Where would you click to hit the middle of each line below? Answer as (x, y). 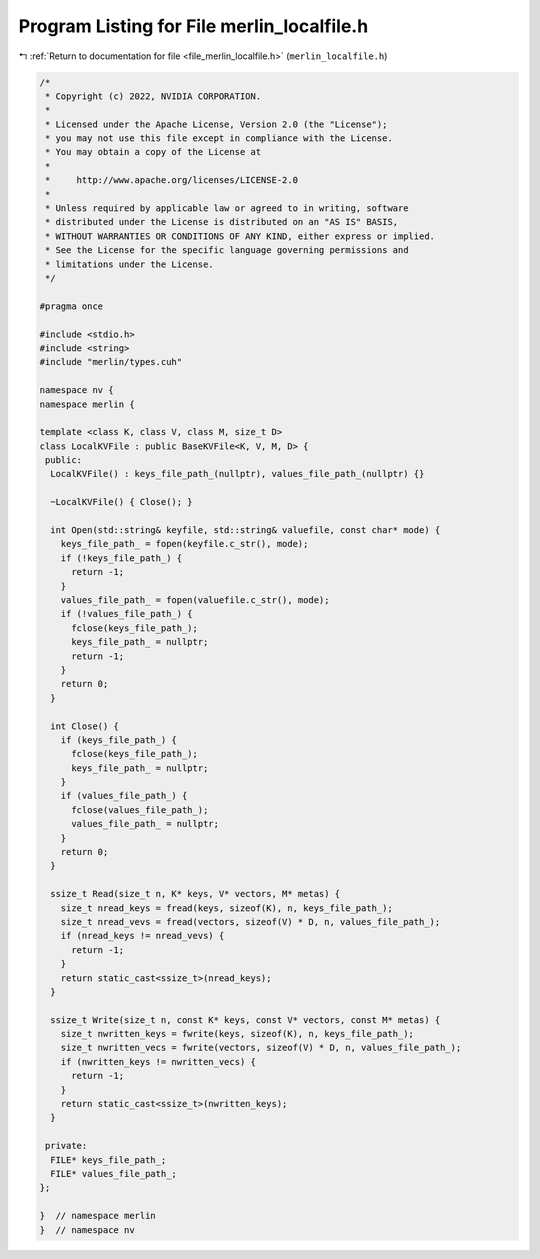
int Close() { (85, 726)
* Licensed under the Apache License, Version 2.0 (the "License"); (216, 124)
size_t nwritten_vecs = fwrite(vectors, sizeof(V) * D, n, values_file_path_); (261, 1048)
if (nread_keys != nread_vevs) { (142, 936)
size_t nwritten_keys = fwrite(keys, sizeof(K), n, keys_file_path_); (237, 1034)
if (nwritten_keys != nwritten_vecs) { (158, 1061)
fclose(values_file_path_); (140, 809)
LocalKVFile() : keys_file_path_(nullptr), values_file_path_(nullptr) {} (237, 474)
